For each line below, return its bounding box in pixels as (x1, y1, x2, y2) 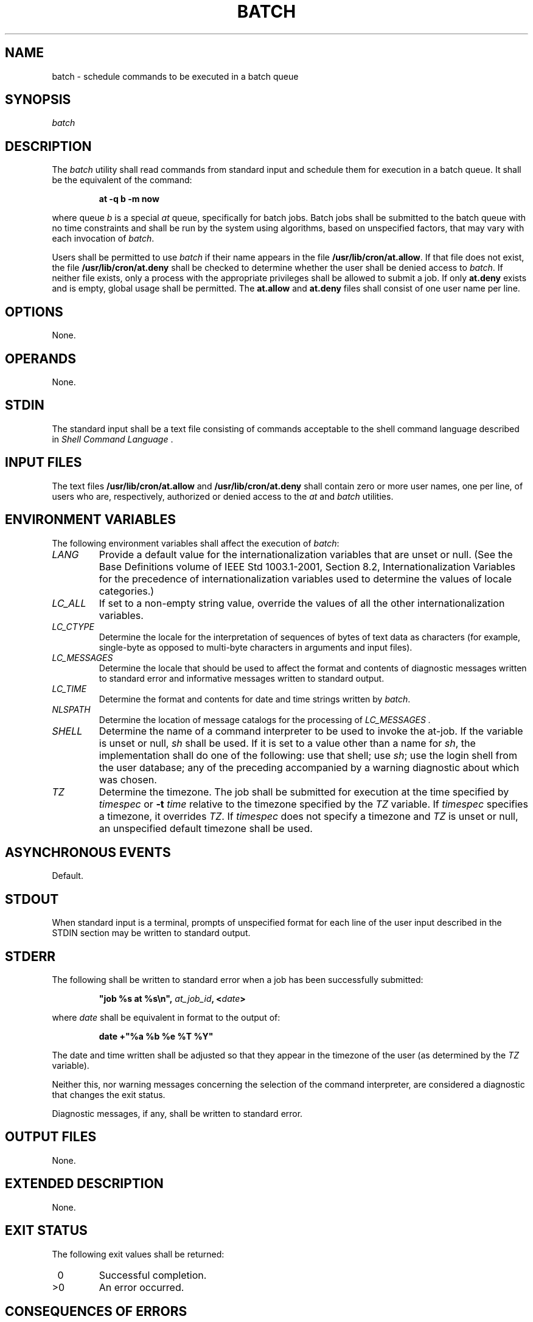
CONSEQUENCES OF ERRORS (5, 1303, 187, 1319)
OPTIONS (5, 304, 63, 320)
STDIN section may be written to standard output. (52, 928, 251, 939)
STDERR (5, 948, 56, 964)
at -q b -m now (99, 194, 159, 205)
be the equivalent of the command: (52, 175, 192, 186)
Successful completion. (99, 1268, 207, 1281)
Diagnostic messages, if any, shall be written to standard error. (52, 1108, 303, 1119)
